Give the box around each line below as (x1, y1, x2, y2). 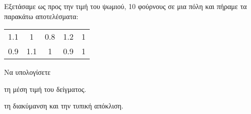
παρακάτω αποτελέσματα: (4, 11, 79, 21)
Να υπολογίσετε (4, 67, 51, 77)
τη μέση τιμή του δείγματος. (4, 83, 86, 94)
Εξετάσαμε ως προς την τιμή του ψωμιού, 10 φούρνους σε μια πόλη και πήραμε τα (4, 1, 247, 11)
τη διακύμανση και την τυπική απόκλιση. (4, 100, 123, 111)
